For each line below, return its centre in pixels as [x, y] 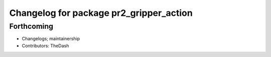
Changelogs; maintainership [51, 39]
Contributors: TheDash [45, 46]
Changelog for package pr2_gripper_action [101, 13]
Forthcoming [31, 26]
